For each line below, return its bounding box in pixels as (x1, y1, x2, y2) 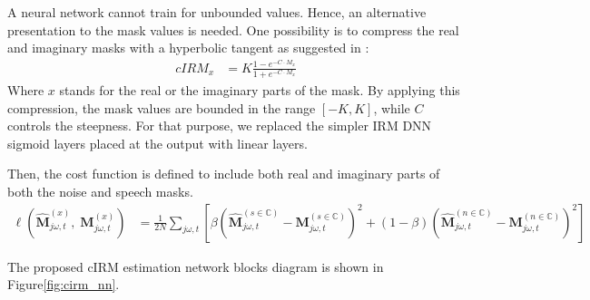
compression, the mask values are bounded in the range (7, 98, 316, 117)
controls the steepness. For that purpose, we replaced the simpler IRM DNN (7, 116, 432, 135)
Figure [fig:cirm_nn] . (7, 275, 120, 294)
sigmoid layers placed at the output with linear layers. (7, 133, 308, 152)
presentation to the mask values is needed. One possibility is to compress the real (7, 20, 459, 39)
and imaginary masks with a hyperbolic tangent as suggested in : (7, 38, 369, 57)
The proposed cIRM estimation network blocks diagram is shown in (7, 256, 384, 276)
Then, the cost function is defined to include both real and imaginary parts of (7, 164, 440, 183)
